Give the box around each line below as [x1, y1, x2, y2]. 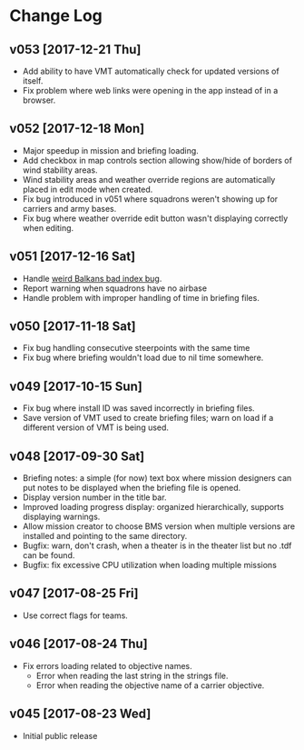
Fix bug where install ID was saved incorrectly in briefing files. [22, 403, 256, 414]
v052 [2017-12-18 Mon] [9, 121, 145, 136]
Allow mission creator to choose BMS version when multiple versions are [22, 521, 296, 532]
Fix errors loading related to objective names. [22, 660, 192, 671]
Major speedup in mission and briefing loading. [22, 145, 200, 155]
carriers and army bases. [22, 203, 117, 214]
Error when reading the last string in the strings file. [35, 670, 229, 681]
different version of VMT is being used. [22, 422, 170, 433]
